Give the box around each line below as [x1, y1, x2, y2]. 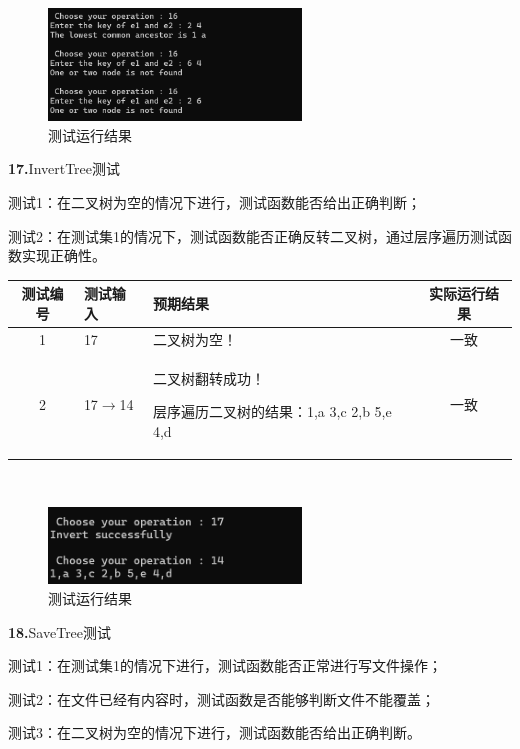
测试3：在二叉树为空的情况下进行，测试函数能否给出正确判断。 [8, 722, 421, 743]
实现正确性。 [21, 245, 106, 266]
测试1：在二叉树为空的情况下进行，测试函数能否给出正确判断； [8, 192, 421, 213]
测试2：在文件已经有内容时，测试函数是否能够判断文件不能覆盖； [8, 688, 435, 709]
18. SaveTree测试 [8, 621, 112, 642]
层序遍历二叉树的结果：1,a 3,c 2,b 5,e [152, 401, 392, 422]
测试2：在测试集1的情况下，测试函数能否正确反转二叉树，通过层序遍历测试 [8, 225, 498, 246]
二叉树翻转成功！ [152, 367, 265, 388]
